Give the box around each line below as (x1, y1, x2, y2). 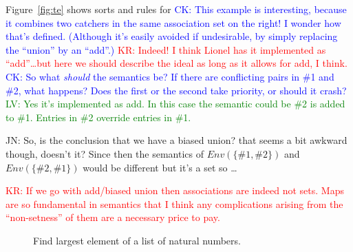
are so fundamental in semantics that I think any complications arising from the (6, 196, 343, 211)
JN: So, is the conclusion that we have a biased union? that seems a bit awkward (6, 133, 347, 147)
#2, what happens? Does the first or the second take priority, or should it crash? (6, 83, 347, 97)
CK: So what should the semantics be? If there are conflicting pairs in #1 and (6, 69, 334, 83)
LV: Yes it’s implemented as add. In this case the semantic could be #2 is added (6, 96, 345, 111)
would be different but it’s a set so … (83, 160, 237, 174)
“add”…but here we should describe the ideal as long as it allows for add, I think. (6, 56, 347, 70)
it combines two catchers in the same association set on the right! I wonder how (6, 15, 341, 30)
